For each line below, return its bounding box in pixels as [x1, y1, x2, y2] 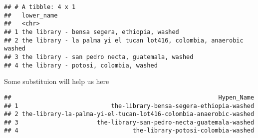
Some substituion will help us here [4, 76, 109, 86]
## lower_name [4, 11, 58, 19]
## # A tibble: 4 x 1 [4, 3, 76, 10]
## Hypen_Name [4, 93, 255, 101]
